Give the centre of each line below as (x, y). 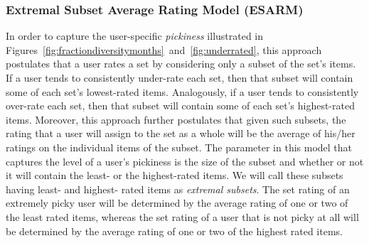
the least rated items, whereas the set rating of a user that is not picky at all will (182, 216)
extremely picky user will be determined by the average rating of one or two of (177, 203)
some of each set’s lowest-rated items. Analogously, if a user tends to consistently (182, 91)
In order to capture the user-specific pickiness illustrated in (135, 36)
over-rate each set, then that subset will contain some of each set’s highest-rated (180, 106)
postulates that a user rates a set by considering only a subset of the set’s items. (181, 64)
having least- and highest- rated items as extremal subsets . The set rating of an (178, 189)
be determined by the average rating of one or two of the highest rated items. (174, 231)
